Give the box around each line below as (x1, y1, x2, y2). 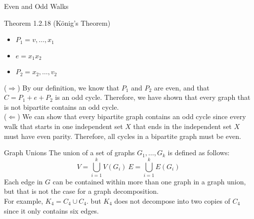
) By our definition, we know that (17, 82, 120, 92)
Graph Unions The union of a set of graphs (4, 147, 135, 158)
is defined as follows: (168, 147, 230, 158)
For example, (4, 196, 43, 206)
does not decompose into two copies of (114, 196, 230, 206)
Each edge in (4, 176, 43, 186)
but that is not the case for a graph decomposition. (4, 186, 159, 196)
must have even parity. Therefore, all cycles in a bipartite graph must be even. (4, 131, 241, 141)
